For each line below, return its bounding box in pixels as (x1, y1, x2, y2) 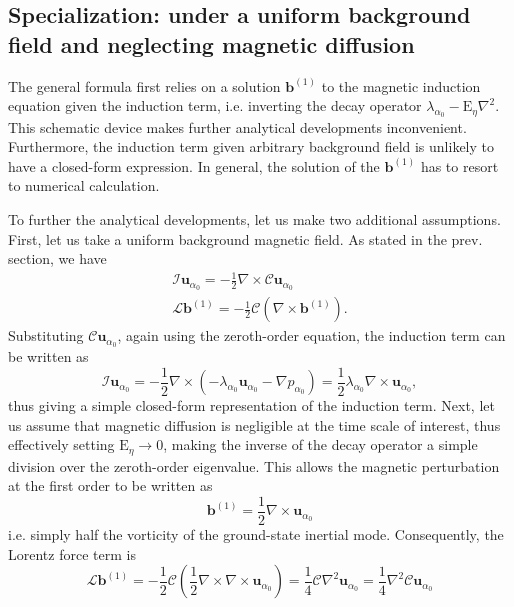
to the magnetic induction (321, 75, 481, 96)
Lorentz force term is (8, 543, 136, 564)
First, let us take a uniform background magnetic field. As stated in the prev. (8, 228, 483, 249)
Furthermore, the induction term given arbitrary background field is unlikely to (8, 136, 494, 157)
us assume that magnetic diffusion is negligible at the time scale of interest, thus (8, 414, 501, 435)
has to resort (420, 155, 499, 176)
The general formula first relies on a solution (8, 75, 281, 96)
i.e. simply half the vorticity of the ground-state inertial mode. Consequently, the (8, 524, 504, 545)
